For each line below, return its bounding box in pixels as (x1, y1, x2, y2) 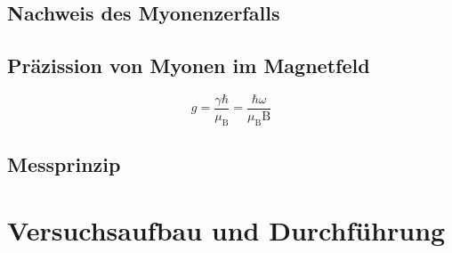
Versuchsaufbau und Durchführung (7, 211, 446, 248)
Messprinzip (7, 151, 121, 178)
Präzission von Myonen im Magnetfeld (7, 52, 370, 79)
